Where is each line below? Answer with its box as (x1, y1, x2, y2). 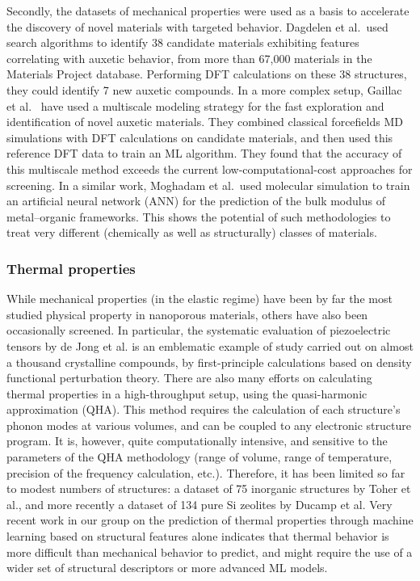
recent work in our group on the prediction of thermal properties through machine (6, 512, 414, 528)
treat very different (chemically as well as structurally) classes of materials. (6, 224, 377, 241)
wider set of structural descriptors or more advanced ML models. (6, 559, 328, 576)
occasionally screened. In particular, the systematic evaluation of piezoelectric (6, 322, 391, 339)
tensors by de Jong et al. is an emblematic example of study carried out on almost (6, 337, 414, 354)
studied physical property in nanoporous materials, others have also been (6, 305, 368, 322)
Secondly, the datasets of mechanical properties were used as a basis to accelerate (6, 2, 409, 19)
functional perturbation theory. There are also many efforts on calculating (6, 369, 372, 386)
